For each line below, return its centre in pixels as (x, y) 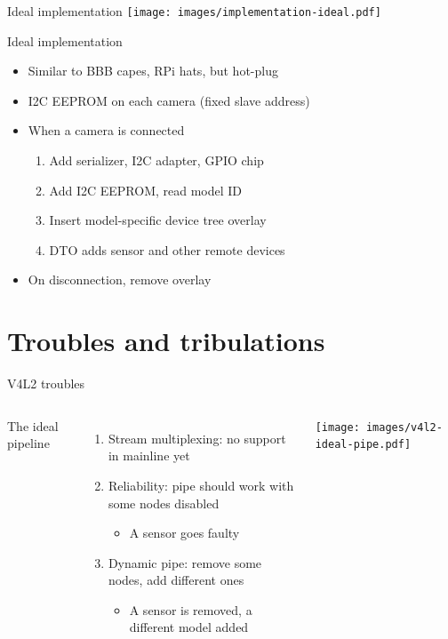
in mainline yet (149, 455)
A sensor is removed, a (191, 609)
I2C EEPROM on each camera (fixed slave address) (169, 100)
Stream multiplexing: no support (197, 438)
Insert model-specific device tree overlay (158, 220)
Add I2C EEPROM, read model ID (146, 190)
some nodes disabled (164, 503)
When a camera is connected (106, 130)
